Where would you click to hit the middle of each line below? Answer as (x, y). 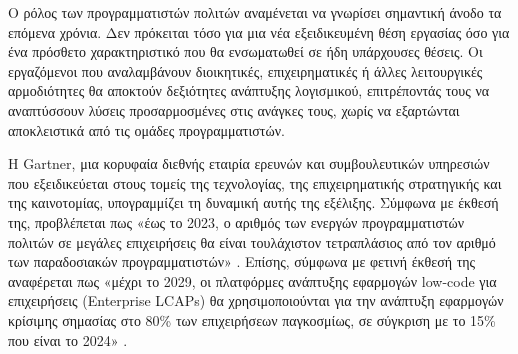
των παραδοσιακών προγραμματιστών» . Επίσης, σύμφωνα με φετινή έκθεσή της (242, 261)
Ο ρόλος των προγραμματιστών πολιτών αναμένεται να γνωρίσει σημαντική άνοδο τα (255, 12)
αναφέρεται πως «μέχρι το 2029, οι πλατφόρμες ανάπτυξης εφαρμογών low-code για (252, 280)
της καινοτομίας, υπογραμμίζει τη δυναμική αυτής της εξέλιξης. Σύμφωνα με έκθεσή (253, 202)
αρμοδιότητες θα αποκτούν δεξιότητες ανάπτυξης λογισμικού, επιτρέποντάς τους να (249, 90)
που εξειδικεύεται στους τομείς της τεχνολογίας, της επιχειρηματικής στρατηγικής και (255, 182)
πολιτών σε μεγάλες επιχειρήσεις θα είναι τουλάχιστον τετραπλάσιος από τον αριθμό (252, 241)
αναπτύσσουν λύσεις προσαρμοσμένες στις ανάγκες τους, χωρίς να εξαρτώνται (234, 109)
